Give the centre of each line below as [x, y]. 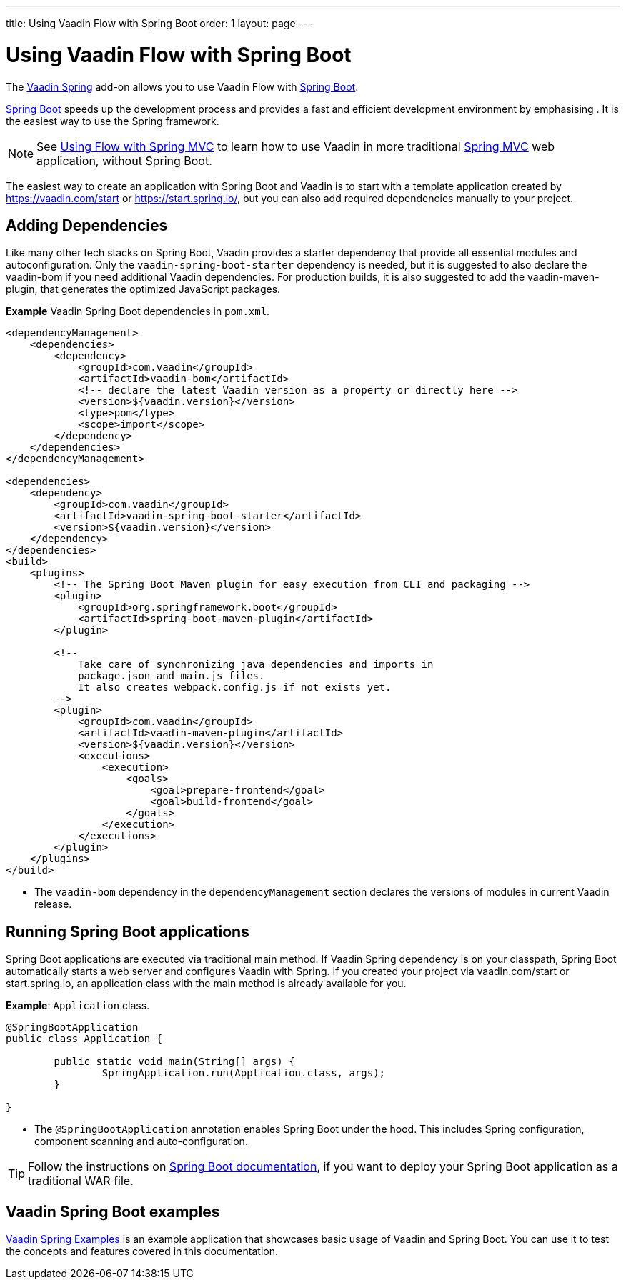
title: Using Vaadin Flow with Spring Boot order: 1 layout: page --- [159, 23]
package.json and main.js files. [172, 676]
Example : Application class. [78, 1006]
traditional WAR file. [81, 1181]
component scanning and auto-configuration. [141, 1141]
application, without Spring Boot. [124, 160]
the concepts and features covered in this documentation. [142, 1251]
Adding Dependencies [87, 225]
